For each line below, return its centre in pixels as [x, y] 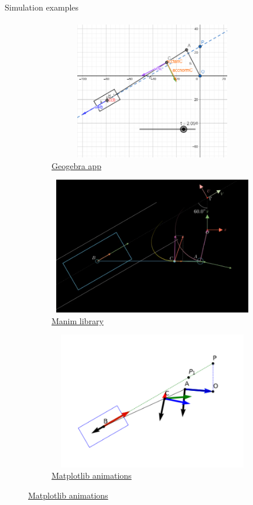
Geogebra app [76, 165]
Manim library [78, 320]
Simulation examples [42, 7]
